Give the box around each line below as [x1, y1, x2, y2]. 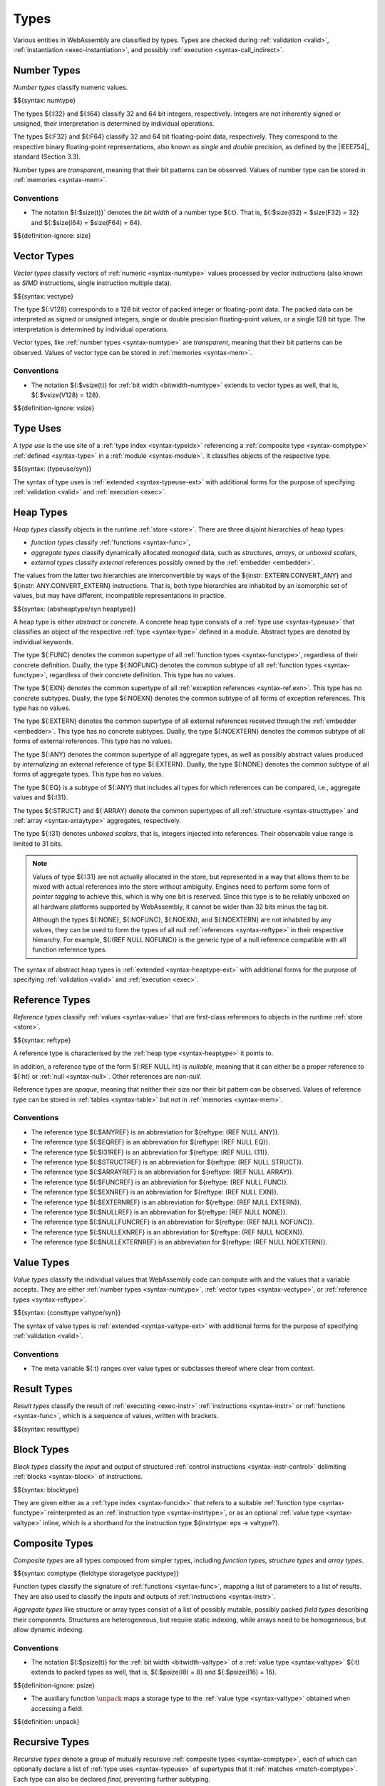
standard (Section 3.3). [13, 152, 81, 161]
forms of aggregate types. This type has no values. [13, 770, 164, 779]
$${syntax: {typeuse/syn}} [13, 464, 92, 473]
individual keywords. [13, 637, 74, 646]
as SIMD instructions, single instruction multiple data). [13, 279, 172, 287]
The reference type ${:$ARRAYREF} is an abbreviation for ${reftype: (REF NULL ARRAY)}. [31, 1168, 294, 1177]
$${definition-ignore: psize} [13, 1681, 96, 1690]
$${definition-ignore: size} [13, 231, 91, 239]
